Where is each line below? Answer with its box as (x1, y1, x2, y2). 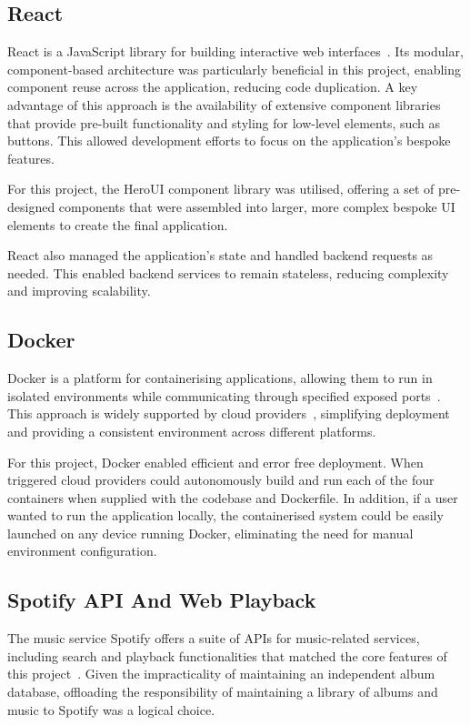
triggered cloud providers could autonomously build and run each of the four (7, 470, 435, 489)
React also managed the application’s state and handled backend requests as (7, 246, 434, 265)
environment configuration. (7, 541, 157, 560)
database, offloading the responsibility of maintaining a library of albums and (7, 682, 438, 701)
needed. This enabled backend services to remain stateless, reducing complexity (7, 263, 449, 282)
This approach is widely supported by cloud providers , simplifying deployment (7, 404, 450, 423)
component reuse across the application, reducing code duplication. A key (7, 77, 418, 96)
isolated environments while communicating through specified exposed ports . (7, 386, 441, 405)
